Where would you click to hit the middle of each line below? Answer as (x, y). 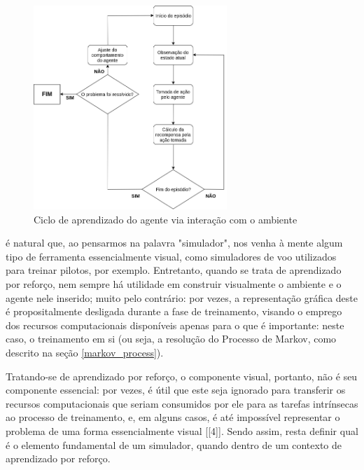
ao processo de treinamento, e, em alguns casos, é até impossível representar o (173, 417)
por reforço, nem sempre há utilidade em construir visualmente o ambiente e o (174, 284)
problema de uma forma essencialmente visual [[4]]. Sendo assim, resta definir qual (182, 430)
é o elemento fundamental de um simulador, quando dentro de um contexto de (174, 444)
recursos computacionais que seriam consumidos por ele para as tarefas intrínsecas (182, 403)
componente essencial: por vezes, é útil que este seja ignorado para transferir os (176, 390)
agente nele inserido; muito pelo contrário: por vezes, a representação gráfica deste (182, 297)
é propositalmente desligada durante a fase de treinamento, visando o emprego (174, 311)
